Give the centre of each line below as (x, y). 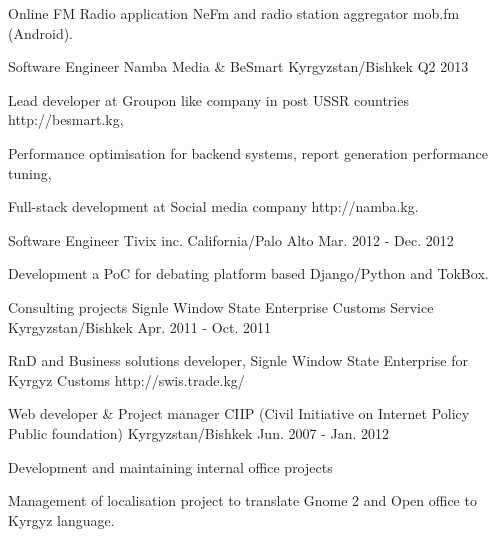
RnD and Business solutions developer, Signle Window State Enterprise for (238, 360)
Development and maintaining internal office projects (170, 466)
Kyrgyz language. (61, 519)
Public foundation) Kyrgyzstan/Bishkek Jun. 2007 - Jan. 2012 (198, 432)
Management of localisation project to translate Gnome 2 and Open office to (242, 500)
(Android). (41, 32)
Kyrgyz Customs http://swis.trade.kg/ (126, 379)
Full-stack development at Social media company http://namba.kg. (213, 206)
